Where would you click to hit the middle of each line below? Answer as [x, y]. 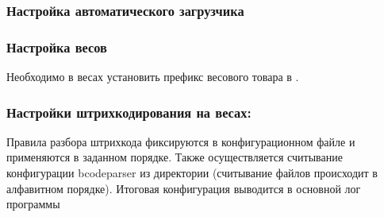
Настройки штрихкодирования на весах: [129, 112]
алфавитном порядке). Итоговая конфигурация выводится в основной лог [184, 188]
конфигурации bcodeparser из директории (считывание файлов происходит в [192, 173]
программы [33, 204]
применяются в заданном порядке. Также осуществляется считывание [175, 157]
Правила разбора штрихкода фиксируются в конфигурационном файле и [181, 141]
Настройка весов [57, 46]
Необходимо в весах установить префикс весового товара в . [153, 77]
